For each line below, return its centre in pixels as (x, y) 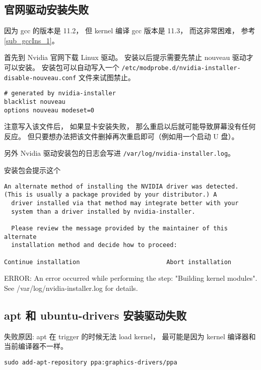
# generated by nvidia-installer (60, 94)
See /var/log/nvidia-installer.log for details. (71, 288)
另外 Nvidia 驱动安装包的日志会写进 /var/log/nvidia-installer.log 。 (120, 153)
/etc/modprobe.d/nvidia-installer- (181, 68)
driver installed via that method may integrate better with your (125, 203)
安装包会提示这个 (32, 170)
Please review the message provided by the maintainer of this (119, 228)
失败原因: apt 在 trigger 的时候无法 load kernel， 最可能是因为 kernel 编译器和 (130, 336)
